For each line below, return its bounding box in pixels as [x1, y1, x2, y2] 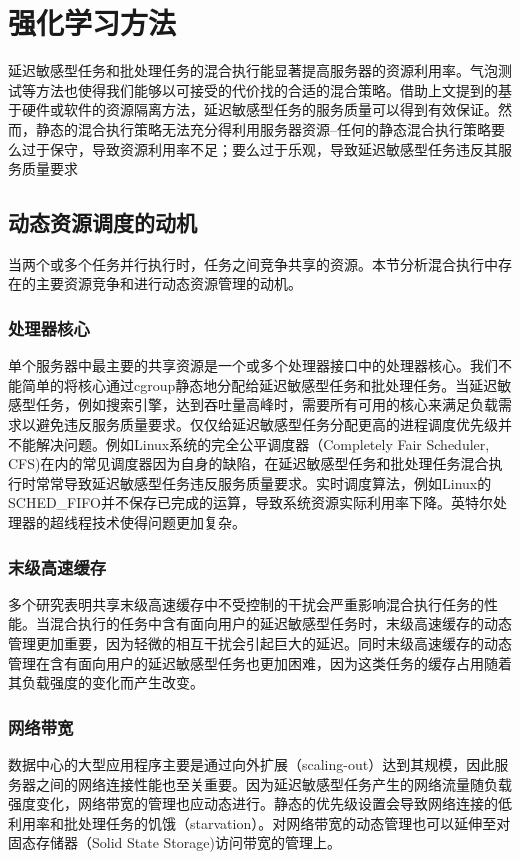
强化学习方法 [8, 2, 177, 43]
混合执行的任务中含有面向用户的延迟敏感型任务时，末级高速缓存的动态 [49, 613, 512, 634]
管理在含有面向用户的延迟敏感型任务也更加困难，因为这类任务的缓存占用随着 [8, 652, 512, 673]
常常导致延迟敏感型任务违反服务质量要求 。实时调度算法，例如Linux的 [35, 472, 492, 493]
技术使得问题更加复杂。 [91, 512, 246, 533]
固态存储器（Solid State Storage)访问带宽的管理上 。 [8, 832, 341, 853]
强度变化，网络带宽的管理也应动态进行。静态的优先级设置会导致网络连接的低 [8, 793, 512, 814]
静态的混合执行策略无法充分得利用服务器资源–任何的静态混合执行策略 [35, 118, 491, 139]
